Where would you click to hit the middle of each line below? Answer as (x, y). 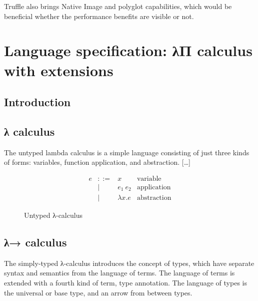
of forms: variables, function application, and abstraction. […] (97, 162)
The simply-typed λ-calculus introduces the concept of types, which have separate (129, 263)
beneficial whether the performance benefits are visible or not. (99, 16)
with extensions (59, 70)
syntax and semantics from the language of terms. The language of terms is (119, 273)
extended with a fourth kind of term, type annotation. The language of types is (125, 282)
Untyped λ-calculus (53, 215)
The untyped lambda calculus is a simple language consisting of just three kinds (127, 152)
